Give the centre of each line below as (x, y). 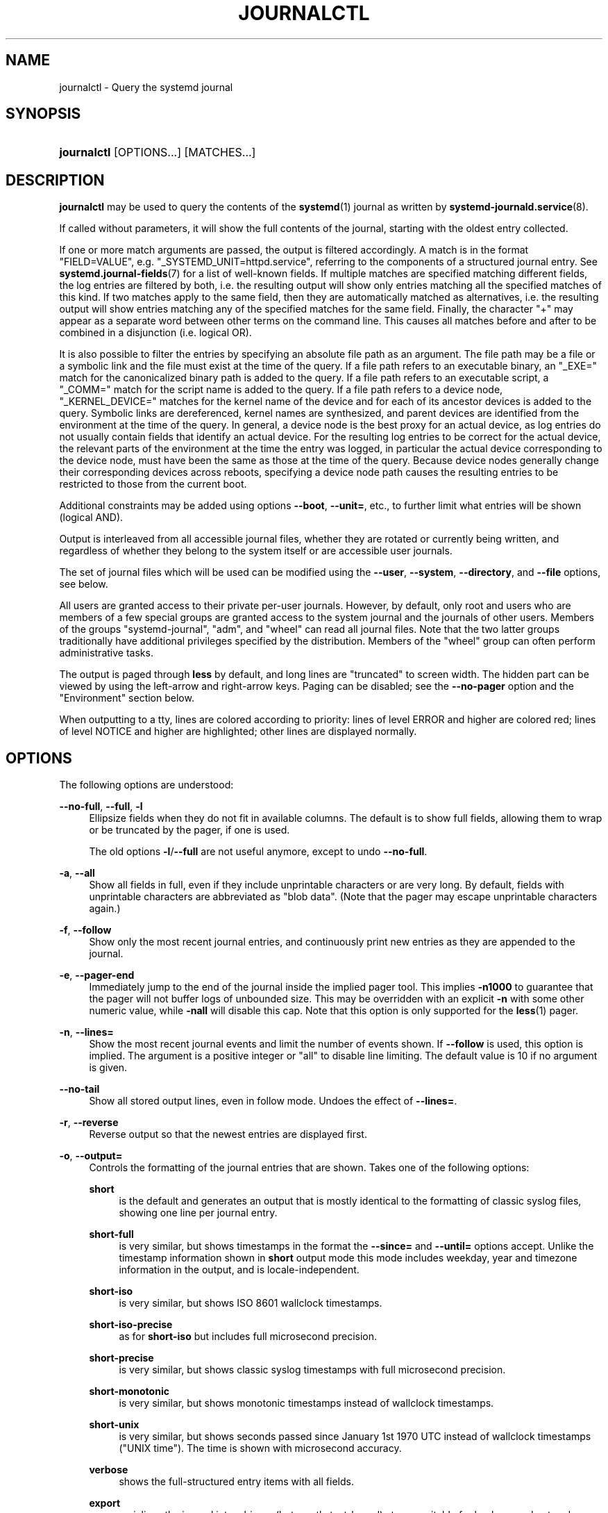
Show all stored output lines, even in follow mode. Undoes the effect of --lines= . (273, 1101)
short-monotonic (129, 1391)
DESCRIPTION (55, 180)
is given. (108, 1068)
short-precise (121, 1358)
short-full (111, 1234)
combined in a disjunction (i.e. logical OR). (155, 333)
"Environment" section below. (127, 698)
